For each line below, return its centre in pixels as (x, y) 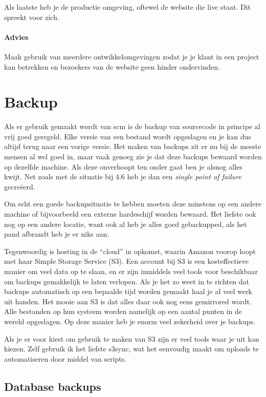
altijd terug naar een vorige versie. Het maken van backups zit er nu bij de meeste (133, 146)
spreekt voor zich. (32, 17)
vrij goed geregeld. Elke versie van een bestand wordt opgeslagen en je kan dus (128, 136)
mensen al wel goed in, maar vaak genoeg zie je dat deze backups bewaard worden (133, 156)
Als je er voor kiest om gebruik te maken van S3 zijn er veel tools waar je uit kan (132, 338)
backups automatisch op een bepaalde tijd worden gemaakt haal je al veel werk (128, 291)
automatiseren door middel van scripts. (65, 358)
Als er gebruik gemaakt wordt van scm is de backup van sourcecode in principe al (132, 126)
